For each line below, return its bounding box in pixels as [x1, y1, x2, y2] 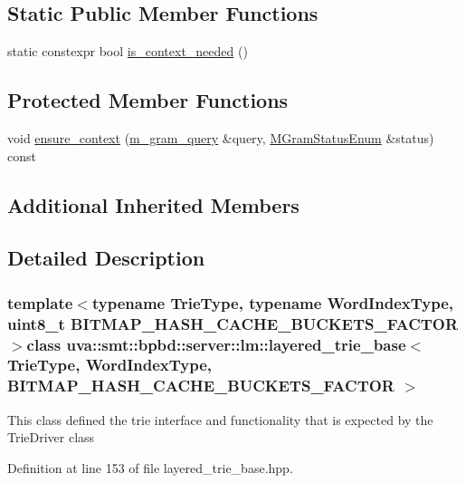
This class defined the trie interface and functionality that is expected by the [7, 410, 433, 429]
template [7, 291, 73, 314]
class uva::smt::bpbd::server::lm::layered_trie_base [26, 333, 406, 355]
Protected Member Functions [7, 86, 289, 114]
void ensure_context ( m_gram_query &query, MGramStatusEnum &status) [7, 129, 434, 147]
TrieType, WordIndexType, [7, 353, 213, 376]
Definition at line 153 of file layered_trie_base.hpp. [7, 458, 293, 477]
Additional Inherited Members [7, 190, 300, 218]
